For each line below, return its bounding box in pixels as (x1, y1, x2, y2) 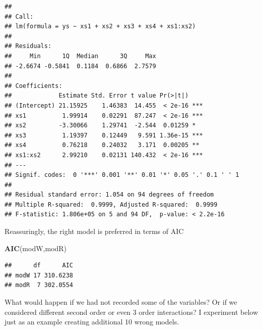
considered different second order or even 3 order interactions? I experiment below (5, 306, 258, 317)
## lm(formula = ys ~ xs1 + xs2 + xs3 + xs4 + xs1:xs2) (5, 23, 196, 30)
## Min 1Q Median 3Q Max (5, 52, 156, 60)
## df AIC (5, 262, 74, 269)
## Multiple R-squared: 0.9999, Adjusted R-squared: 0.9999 (5, 201, 218, 208)
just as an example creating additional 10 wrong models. (5, 316, 179, 327)
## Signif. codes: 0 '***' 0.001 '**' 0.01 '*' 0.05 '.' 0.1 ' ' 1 (5, 171, 239, 179)
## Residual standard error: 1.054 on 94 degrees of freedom (5, 191, 214, 199)
